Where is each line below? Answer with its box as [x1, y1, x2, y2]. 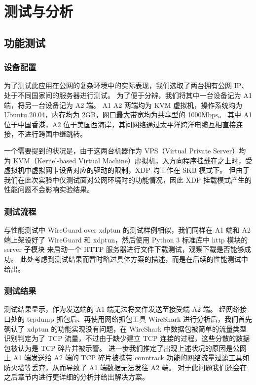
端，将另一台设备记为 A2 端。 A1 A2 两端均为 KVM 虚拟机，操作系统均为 [4, 99, 243, 110]
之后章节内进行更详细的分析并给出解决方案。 [4, 372, 149, 382]
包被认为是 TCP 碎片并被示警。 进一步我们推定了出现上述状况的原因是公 [4, 342, 240, 353]
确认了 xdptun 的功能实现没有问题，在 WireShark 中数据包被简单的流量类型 [4, 323, 247, 334]
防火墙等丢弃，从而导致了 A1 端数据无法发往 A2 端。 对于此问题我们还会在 [4, 362, 247, 372]
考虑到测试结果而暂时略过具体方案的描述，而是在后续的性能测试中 [34, 253, 248, 264]
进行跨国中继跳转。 [24, 129, 87, 139]
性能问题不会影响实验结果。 [4, 184, 94, 194]
